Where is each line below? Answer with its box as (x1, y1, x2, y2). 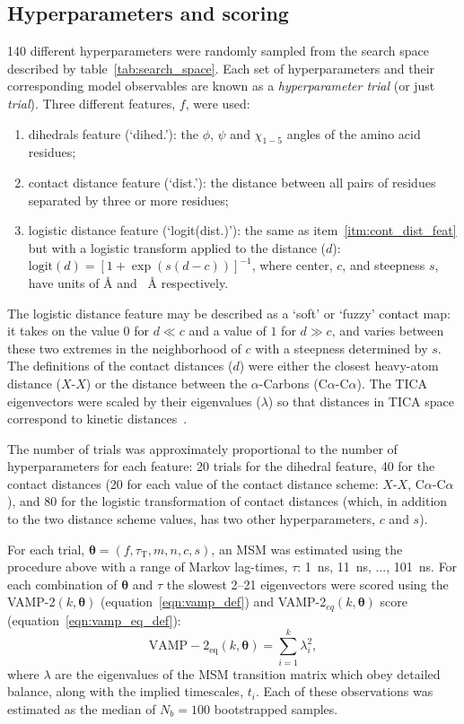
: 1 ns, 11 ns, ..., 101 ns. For (297, 557, 458, 576)
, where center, (251, 256, 333, 275)
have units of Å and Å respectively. (28, 273, 229, 292)
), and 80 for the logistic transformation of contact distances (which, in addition (7, 492, 448, 510)
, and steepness (342, 256, 425, 275)
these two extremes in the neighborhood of (7, 338, 241, 357)
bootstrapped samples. (214, 699, 338, 718)
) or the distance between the (85, 373, 248, 392)
